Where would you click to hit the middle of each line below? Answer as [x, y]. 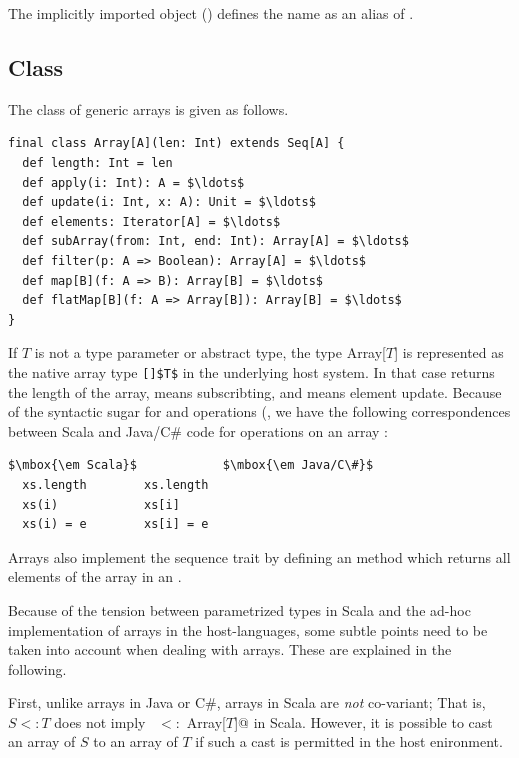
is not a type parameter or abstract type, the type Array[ [210, 352]
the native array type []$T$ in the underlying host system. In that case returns [251, 371]
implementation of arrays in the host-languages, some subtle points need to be [248, 629]
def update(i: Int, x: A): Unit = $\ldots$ [169, 202]
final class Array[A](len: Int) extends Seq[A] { [176, 143]
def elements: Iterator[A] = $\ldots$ [151, 221]
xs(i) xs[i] [101, 504]
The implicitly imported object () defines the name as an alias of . [211, 13]
